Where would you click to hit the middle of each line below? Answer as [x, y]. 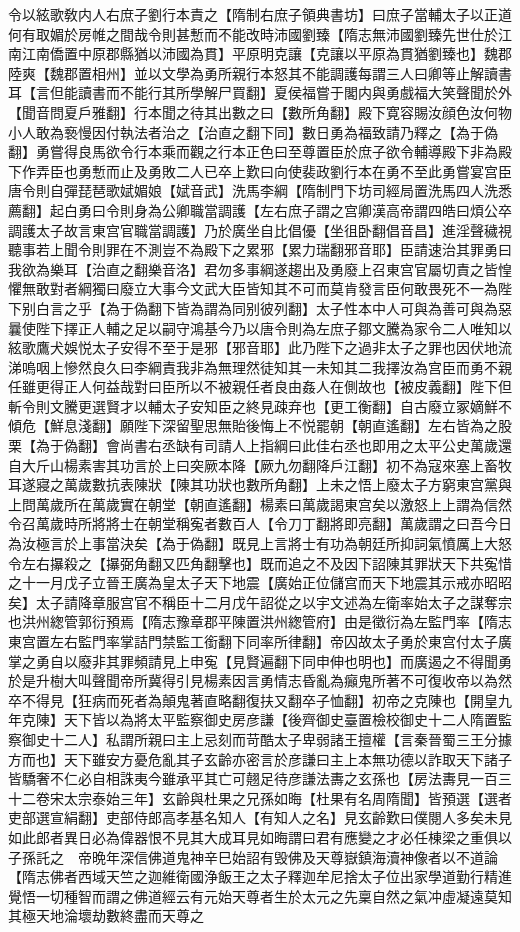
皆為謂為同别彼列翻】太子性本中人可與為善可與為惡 [343, 307]
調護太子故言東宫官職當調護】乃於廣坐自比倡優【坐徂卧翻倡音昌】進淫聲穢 [253, 229]
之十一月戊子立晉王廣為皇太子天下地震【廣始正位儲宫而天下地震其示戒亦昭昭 [260, 582]
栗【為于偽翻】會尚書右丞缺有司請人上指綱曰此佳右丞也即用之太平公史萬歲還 [260, 445]
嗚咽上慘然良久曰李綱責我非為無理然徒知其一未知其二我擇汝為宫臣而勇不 [259, 366]
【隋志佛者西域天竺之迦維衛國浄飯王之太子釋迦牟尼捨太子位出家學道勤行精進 [260, 876]
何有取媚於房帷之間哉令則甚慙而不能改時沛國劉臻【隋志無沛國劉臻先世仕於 [253, 33]
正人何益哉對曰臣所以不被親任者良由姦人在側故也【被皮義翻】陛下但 [287, 386]
